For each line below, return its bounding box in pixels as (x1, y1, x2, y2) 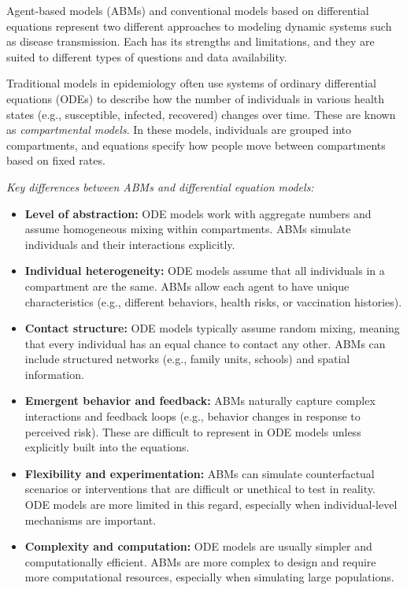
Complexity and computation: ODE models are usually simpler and (24, 538, 372, 555)
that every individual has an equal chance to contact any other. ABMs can (24, 335, 386, 351)
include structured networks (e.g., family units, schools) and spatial (24, 351, 350, 367)
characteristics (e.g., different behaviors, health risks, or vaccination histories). (24, 293, 402, 310)
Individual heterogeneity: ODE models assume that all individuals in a (24, 262, 385, 279)
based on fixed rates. (6, 152, 105, 169)
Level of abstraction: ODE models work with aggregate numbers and (24, 205, 372, 221)
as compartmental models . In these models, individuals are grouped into (6, 121, 352, 138)
